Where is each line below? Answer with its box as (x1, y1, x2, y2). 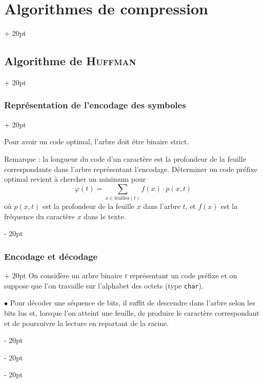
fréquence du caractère (4, 210, 75, 221)
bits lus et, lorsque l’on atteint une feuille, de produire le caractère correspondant (4, 307, 259, 318)
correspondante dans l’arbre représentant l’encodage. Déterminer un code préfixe (4, 163, 257, 174)
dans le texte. (84, 210, 126, 221)
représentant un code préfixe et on (129, 270, 237, 281)
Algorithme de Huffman (4, 53, 136, 69)
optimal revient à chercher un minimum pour (4, 174, 146, 184)
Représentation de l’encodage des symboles (4, 99, 186, 111)
